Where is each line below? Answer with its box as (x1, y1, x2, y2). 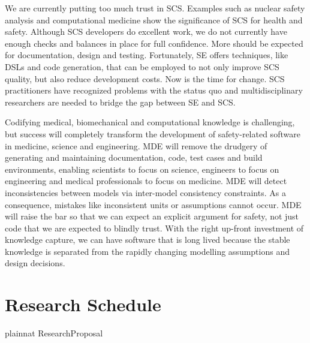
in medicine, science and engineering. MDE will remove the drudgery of (5, 139, 267, 152)
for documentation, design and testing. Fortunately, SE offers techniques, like (5, 49, 288, 61)
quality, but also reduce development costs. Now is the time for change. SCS (5, 72, 285, 85)
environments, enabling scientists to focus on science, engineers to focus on (5, 163, 279, 175)
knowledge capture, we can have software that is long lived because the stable (5, 233, 290, 246)
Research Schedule (5, 292, 161, 317)
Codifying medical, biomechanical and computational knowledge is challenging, (5, 116, 295, 128)
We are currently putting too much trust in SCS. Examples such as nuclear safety (5, 2, 305, 14)
